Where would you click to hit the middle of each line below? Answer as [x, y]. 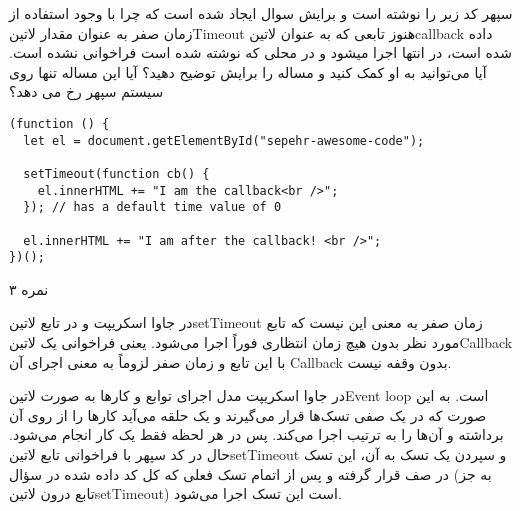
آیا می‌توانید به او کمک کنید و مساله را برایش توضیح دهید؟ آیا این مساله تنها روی [248, 71]
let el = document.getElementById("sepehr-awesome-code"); [224, 140]
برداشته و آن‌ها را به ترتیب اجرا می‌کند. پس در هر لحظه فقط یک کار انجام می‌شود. [256, 434]
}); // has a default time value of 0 [152, 207]
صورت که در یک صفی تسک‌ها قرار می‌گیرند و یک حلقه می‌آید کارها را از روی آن [248, 414]
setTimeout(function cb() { [116, 173]
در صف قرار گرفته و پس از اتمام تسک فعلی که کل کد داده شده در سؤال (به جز [250, 473]
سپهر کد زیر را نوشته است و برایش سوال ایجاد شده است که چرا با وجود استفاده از [261, 13]
